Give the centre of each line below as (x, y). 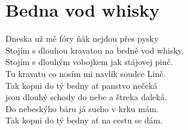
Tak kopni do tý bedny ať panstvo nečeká (81, 85)
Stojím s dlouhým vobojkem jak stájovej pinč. (89, 62)
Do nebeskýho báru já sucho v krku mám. (82, 108)
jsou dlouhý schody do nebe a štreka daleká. (86, 97)
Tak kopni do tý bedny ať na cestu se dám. (84, 120)
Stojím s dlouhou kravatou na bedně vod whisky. (95, 50)
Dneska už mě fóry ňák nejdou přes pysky (82, 38)
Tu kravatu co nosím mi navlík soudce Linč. (86, 73)
